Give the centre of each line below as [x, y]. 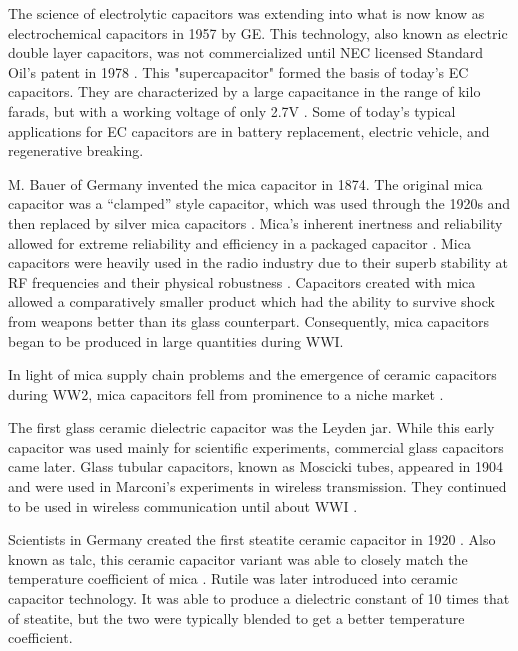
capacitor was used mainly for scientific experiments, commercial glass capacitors [256, 446]
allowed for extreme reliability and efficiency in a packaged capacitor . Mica [239, 242]
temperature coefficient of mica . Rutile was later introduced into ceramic [233, 578]
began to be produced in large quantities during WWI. [176, 340]
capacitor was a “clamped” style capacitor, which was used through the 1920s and [259, 203]
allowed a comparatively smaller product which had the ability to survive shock [251, 301]
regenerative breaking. [76, 150]
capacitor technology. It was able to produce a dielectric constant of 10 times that [259, 598]
